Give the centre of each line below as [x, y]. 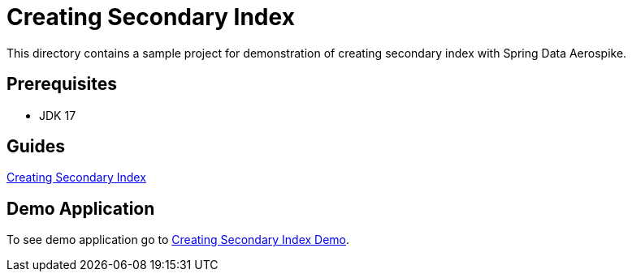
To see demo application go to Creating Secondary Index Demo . [178, 240]
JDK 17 [58, 115]
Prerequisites [62, 84]
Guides [36, 147]
